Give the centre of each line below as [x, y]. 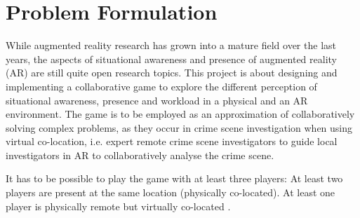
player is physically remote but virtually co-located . [118, 206]
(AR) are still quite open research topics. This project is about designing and [172, 73]
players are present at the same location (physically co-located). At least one [171, 192]
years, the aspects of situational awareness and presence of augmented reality [171, 59]
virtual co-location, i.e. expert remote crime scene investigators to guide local [172, 141]
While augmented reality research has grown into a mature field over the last [171, 45]
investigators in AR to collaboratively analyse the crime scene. [140, 155]
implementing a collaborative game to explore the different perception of [161, 86]
